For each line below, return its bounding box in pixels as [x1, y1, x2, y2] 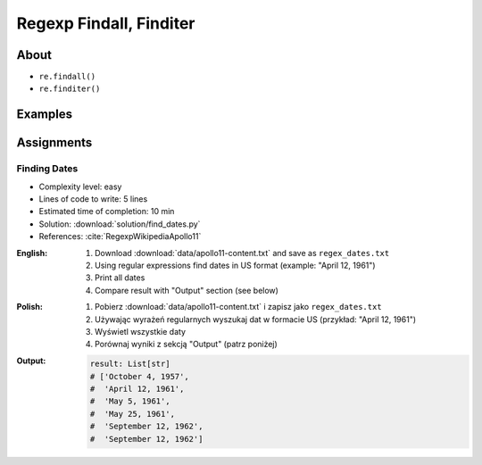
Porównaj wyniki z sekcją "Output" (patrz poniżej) [95, 339, 278, 350]
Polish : [16, 302, 44, 312]
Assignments [16, 135, 93, 151]
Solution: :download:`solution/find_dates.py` [38, 219, 201, 229]
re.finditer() [38, 84, 101, 94]
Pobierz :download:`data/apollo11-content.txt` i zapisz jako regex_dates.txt [95, 302, 383, 312]
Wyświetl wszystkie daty [95, 326, 187, 336]
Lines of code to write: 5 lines [38, 194, 148, 204]
